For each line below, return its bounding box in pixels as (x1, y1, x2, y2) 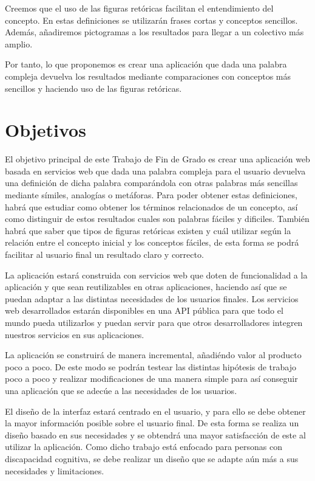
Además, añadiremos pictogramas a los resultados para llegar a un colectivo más (5, 26, 304, 38)
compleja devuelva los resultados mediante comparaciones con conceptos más (5, 69, 291, 82)
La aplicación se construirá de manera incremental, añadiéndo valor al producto (5, 348, 302, 361)
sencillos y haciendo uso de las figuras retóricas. (5, 81, 182, 94)
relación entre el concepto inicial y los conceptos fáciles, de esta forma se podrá (5, 236, 299, 249)
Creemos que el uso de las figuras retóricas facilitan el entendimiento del (5, 2, 274, 14)
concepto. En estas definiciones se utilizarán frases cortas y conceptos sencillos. (5, 13, 298, 26)
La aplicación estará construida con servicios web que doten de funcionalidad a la (5, 268, 308, 281)
